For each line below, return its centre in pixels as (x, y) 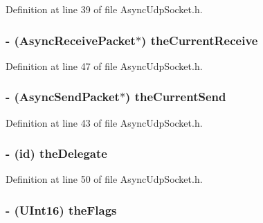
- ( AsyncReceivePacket (71, 40)
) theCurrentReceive (200, 40)
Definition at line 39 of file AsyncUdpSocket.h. (104, 9)
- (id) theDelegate (56, 153)
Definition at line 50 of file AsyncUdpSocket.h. (104, 179)
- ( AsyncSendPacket (63, 97)
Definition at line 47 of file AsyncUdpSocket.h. (104, 65)
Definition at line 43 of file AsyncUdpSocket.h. (104, 122)
